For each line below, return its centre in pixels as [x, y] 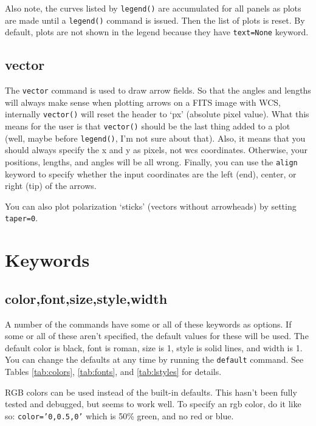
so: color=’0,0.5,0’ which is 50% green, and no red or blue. [119, 415]
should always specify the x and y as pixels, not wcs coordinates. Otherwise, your [156, 150]
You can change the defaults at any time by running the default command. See [154, 359]
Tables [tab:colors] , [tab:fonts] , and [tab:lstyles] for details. [113, 372]
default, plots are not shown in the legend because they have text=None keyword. [157, 32]
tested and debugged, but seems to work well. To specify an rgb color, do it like [153, 404]
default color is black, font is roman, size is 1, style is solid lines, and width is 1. [154, 347]
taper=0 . [22, 218]
